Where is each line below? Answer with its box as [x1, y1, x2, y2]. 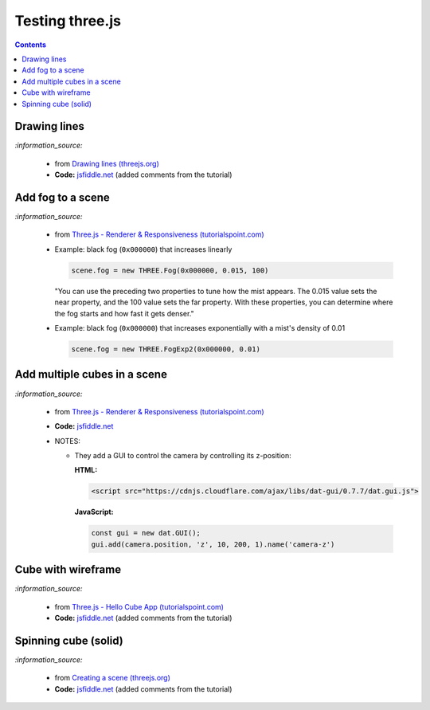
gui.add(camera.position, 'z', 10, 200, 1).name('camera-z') [91, 539, 335, 549]
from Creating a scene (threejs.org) [54, 673, 171, 683]
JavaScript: [74, 507, 115, 517]
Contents [14, 40, 47, 49]
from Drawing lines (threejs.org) [54, 159, 159, 168]
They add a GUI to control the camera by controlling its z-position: [74, 451, 292, 461]
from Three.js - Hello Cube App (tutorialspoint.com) [54, 602, 225, 611]
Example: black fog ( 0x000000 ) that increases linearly [54, 244, 233, 254]
